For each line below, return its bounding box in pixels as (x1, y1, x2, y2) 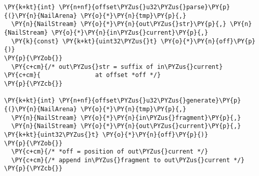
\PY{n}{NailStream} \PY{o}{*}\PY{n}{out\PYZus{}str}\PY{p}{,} (11, 20, 226, 28)
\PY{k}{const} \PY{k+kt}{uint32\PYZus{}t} (11, 37, 157, 45)
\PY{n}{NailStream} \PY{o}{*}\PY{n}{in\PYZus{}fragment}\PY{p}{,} (11, 114, 241, 121)
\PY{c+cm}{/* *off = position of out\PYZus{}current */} (11, 148, 208, 156)
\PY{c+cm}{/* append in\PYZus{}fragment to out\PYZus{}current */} (11, 156, 245, 164)
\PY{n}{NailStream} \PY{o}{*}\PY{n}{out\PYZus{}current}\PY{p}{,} (11, 122, 241, 130)
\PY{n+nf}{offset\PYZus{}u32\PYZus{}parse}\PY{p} (59, 4, 230, 11)
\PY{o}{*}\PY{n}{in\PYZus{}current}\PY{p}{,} (51, 29, 208, 36)
